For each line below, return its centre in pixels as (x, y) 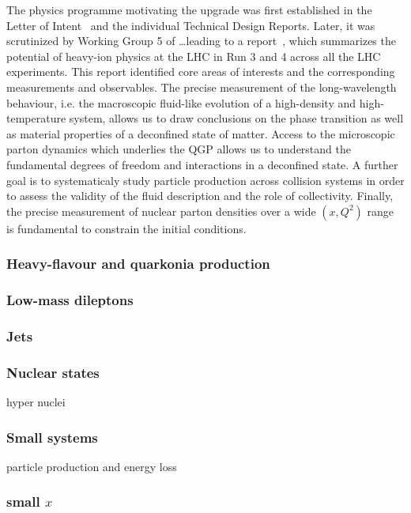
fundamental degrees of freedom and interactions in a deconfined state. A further (202, 164)
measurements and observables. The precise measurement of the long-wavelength (202, 87)
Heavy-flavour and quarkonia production (138, 264)
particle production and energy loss (92, 466)
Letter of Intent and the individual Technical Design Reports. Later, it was (191, 25)
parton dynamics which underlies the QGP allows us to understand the (179, 149)
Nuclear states (53, 372)
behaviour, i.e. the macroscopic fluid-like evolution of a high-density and (181, 102)
